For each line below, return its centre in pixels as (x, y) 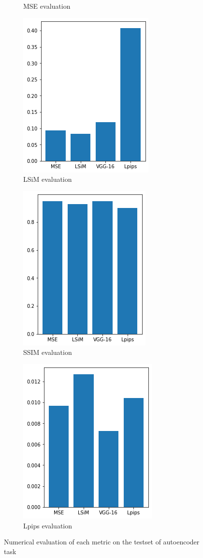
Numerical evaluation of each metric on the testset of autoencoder (102, 542)
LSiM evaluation (48, 179)
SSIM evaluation (48, 352)
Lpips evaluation (48, 525)
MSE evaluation (47, 6)
